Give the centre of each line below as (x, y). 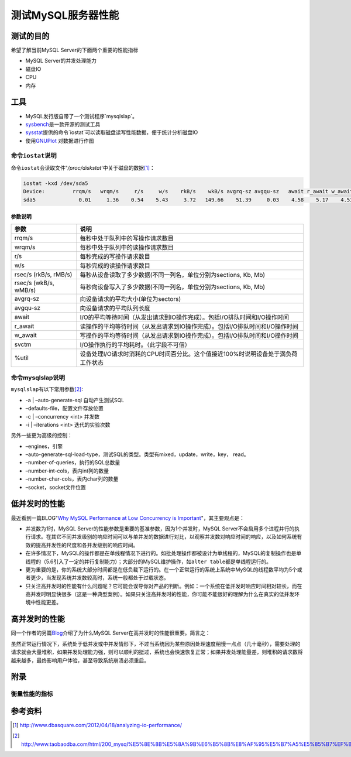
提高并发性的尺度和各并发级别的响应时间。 (87, 545)
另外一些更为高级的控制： (42, 436)
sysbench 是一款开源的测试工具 (63, 124)
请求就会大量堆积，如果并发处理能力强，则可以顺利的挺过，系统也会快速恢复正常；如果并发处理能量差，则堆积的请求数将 (157, 652)
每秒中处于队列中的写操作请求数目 (127, 238)
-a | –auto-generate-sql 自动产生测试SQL (75, 400)
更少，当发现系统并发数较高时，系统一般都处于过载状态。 (99, 578)
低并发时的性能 (38, 504)
